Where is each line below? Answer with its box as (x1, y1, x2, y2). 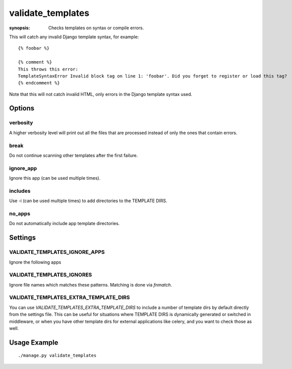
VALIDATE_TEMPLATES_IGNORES (9, 271, 92, 278)
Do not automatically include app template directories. (9, 221, 120, 226)
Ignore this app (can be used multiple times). (9, 175, 101, 181)
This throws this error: (18, 66, 78, 72)
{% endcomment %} (18, 80, 60, 86)
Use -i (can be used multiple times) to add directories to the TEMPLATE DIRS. (9, 198, 168, 204)
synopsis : (9, 25, 30, 31)
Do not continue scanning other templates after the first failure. (9, 152, 138, 158)
